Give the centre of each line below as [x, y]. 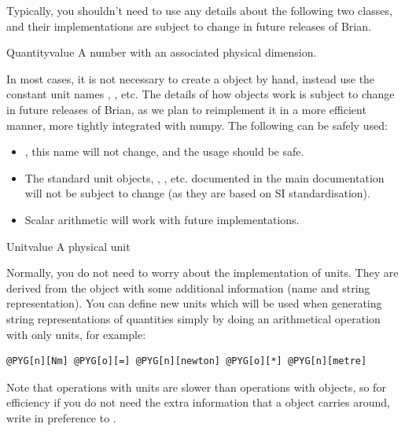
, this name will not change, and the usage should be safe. [164, 151]
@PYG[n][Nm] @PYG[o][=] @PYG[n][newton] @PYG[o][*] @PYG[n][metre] [187, 361]
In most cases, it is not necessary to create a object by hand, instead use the [191, 78]
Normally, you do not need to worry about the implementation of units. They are [202, 273]
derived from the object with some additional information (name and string [188, 287]
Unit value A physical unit [68, 246]
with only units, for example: [76, 334]
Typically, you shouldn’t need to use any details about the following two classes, [199, 10]
